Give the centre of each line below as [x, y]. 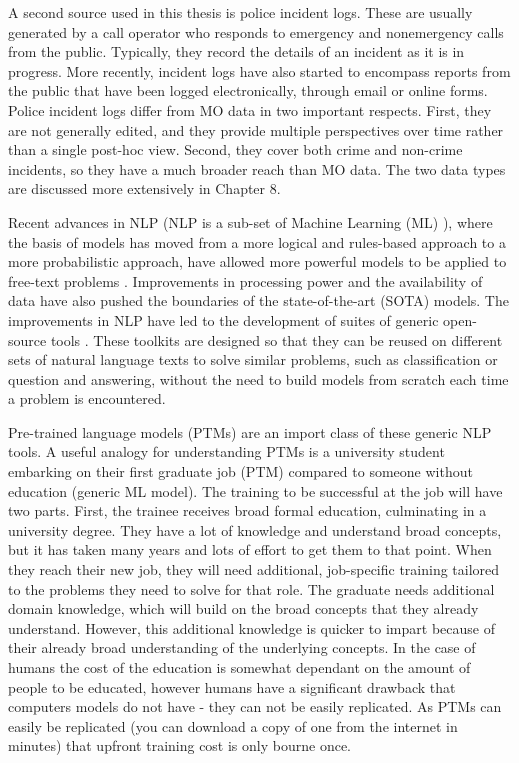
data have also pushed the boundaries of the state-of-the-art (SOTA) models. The [258, 300]
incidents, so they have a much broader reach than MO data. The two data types [257, 168]
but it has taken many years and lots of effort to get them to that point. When [250, 549]
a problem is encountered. [87, 398]
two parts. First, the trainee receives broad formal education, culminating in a [247, 510]
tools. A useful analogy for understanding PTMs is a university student [226, 451]
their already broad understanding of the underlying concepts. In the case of [242, 647]
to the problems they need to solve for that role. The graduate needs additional [251, 588]
